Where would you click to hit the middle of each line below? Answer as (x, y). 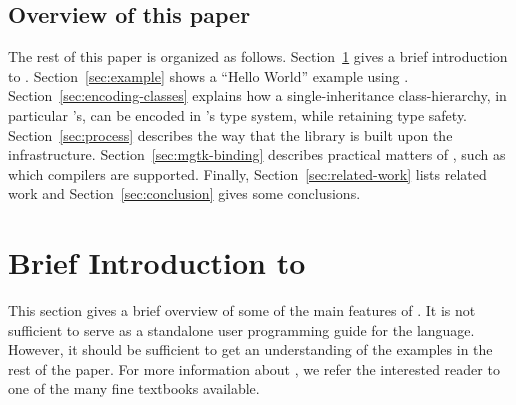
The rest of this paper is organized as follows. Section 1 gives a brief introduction (258, 56)
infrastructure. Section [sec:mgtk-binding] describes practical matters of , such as (257, 154)
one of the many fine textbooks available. (134, 388)
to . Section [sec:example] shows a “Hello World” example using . (208, 75)
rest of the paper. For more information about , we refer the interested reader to (254, 368)
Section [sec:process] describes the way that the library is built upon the (230, 134)
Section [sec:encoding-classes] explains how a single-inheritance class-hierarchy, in (257, 95)
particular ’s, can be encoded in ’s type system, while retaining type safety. (238, 114)
